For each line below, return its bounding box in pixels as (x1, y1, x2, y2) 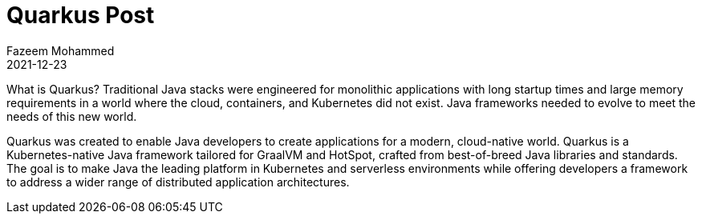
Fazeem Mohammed (6, 43, 115, 58)
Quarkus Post (6, 2, 155, 29)
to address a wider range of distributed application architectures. (6, 174, 350, 189)
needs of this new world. (6, 109, 137, 123)
